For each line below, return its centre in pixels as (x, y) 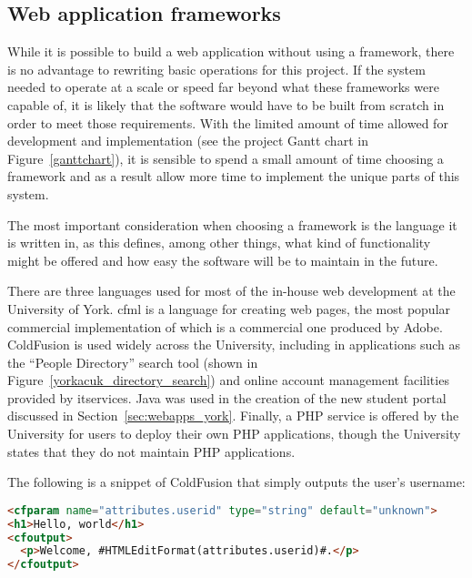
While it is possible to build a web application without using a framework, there (231, 51)
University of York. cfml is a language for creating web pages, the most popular (229, 308)
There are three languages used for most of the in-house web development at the (231, 291)
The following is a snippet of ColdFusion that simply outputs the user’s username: (236, 482)
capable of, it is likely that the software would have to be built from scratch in (226, 104)
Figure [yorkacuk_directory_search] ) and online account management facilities (228, 380)
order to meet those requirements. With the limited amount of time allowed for (228, 122)
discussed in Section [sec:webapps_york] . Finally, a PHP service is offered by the (233, 416)
